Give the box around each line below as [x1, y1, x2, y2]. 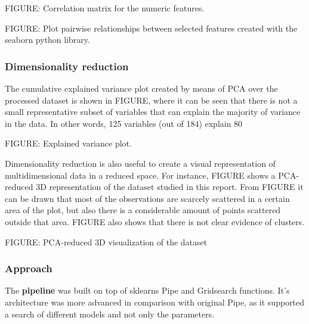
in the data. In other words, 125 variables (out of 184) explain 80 [5, 117, 243, 129]
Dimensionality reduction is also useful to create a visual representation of [5, 157, 276, 169]
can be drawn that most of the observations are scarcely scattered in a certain [5, 192, 290, 204]
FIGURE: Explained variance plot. [5, 137, 132, 149]
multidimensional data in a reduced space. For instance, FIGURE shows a [5, 169, 276, 181]
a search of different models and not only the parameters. [5, 307, 215, 320]
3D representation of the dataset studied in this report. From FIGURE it [36, 180, 304, 193]
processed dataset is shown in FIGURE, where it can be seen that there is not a [5, 94, 298, 106]
